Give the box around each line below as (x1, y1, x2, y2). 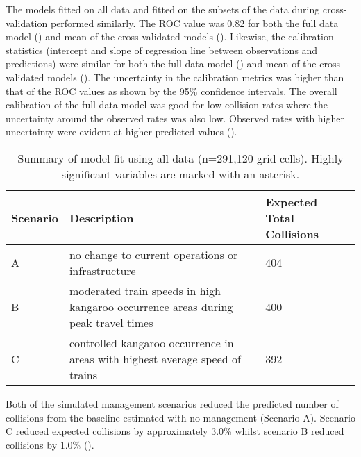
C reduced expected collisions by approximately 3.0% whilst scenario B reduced (6, 424, 344, 438)
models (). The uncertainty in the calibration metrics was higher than (47, 69, 344, 84)
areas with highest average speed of (69, 350, 241, 367)
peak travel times (69, 314, 153, 331)
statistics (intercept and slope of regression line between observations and (6, 42, 318, 57)
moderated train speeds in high (69, 282, 221, 299)
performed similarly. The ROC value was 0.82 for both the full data (50, 15, 339, 30)
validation (6, 15, 48, 30)
